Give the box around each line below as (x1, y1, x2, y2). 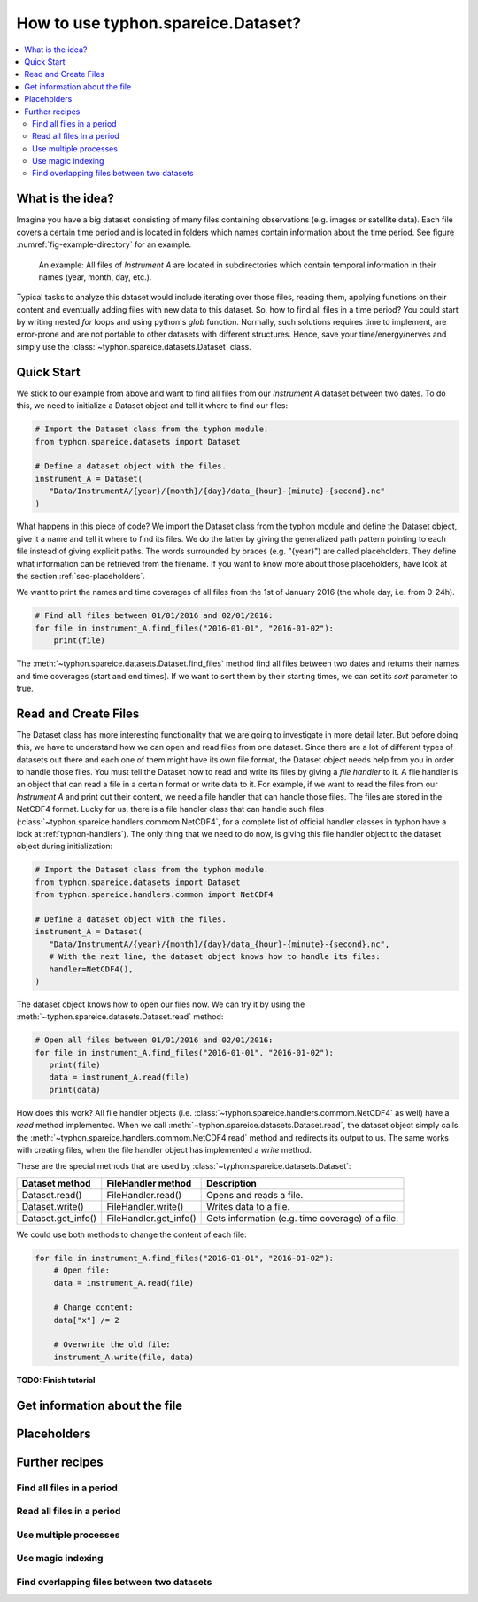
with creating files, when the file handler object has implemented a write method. (16, 1144, 312, 1155)
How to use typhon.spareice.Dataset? (16, 13, 301, 33)
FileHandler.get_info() (106, 1211, 197, 1224)
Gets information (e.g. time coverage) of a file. (206, 1211, 399, 1224)
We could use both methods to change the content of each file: (16, 1229, 247, 1240)
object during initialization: (16, 841, 113, 852)
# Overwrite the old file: (53, 1340, 172, 1350)
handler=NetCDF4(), (49, 964, 134, 974)
